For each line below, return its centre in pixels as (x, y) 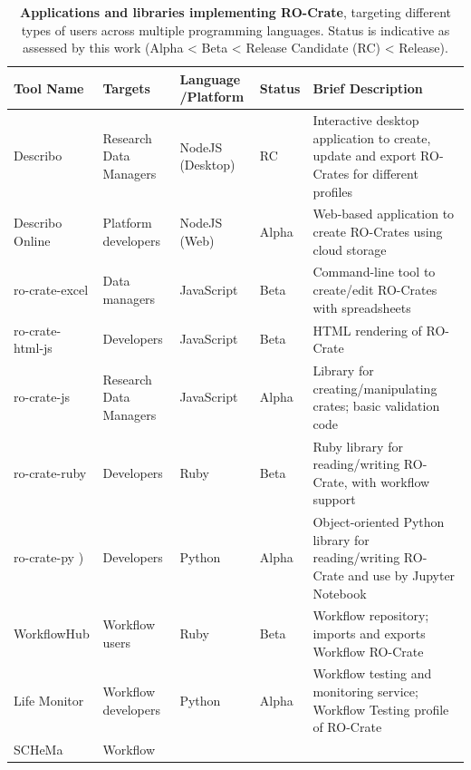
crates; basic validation (376, 406)
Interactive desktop (366, 120)
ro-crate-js (42, 397)
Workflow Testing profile (381, 709)
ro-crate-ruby (50, 472)
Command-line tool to (374, 272)
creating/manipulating (375, 388)
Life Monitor (49, 700)
